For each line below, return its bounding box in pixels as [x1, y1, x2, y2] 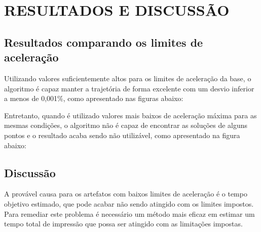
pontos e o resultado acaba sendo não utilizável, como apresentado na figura [4, 129, 240, 140]
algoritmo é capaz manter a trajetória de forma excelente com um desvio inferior [4, 83, 254, 93]
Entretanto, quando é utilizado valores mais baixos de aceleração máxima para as [4, 110, 257, 120]
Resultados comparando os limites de [4, 34, 203, 50]
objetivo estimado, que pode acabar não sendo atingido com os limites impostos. [4, 198, 254, 209]
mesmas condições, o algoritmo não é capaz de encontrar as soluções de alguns [4, 120, 248, 130]
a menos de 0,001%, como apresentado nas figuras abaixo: [4, 93, 183, 104]
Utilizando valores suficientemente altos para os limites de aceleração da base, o [4, 73, 251, 83]
